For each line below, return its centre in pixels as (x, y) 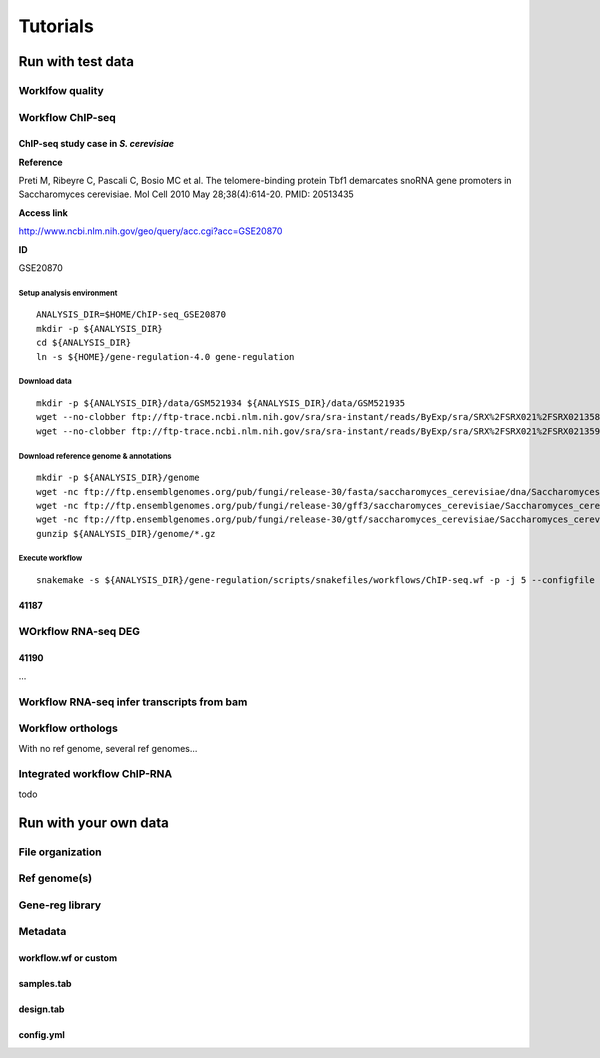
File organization (60, 852)
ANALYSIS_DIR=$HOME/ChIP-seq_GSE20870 (131, 314)
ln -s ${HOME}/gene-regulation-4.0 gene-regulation (165, 356)
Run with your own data (93, 822)
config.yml (41, 1035)
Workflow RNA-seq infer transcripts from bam (133, 702)
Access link (43, 212)
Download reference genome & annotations (95, 456)
